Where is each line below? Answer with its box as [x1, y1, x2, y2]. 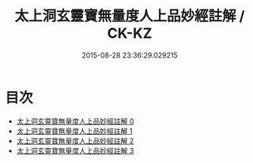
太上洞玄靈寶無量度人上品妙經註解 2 [16, 135, 134, 146]
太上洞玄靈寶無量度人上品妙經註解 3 [16, 146, 134, 155]
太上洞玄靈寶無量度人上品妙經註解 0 [16, 116, 134, 126]
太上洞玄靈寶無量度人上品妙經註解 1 [16, 126, 133, 135]
